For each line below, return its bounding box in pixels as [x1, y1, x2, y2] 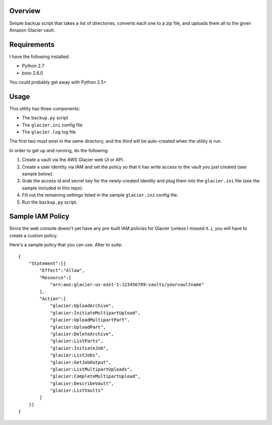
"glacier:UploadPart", [50, 324, 106, 330]
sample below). [22, 171, 54, 177]
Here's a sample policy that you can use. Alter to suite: [9, 242, 123, 248]
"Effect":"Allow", [39, 268, 85, 273]
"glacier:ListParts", [50, 338, 103, 344]
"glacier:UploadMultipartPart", [50, 317, 130, 323]
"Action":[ [39, 296, 66, 301]
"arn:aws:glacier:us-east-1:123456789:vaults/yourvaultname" [50, 282, 205, 287]
